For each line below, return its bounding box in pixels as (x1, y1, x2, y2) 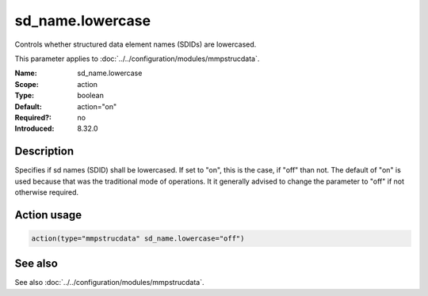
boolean (77, 91, 105, 101)
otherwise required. (14, 187, 79, 197)
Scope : (14, 79, 39, 89)
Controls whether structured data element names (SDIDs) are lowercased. (14, 40, 257, 49)
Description (14, 145, 75, 158)
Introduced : (14, 123, 55, 134)
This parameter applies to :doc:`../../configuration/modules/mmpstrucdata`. (14, 54, 260, 63)
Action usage (14, 208, 82, 222)
